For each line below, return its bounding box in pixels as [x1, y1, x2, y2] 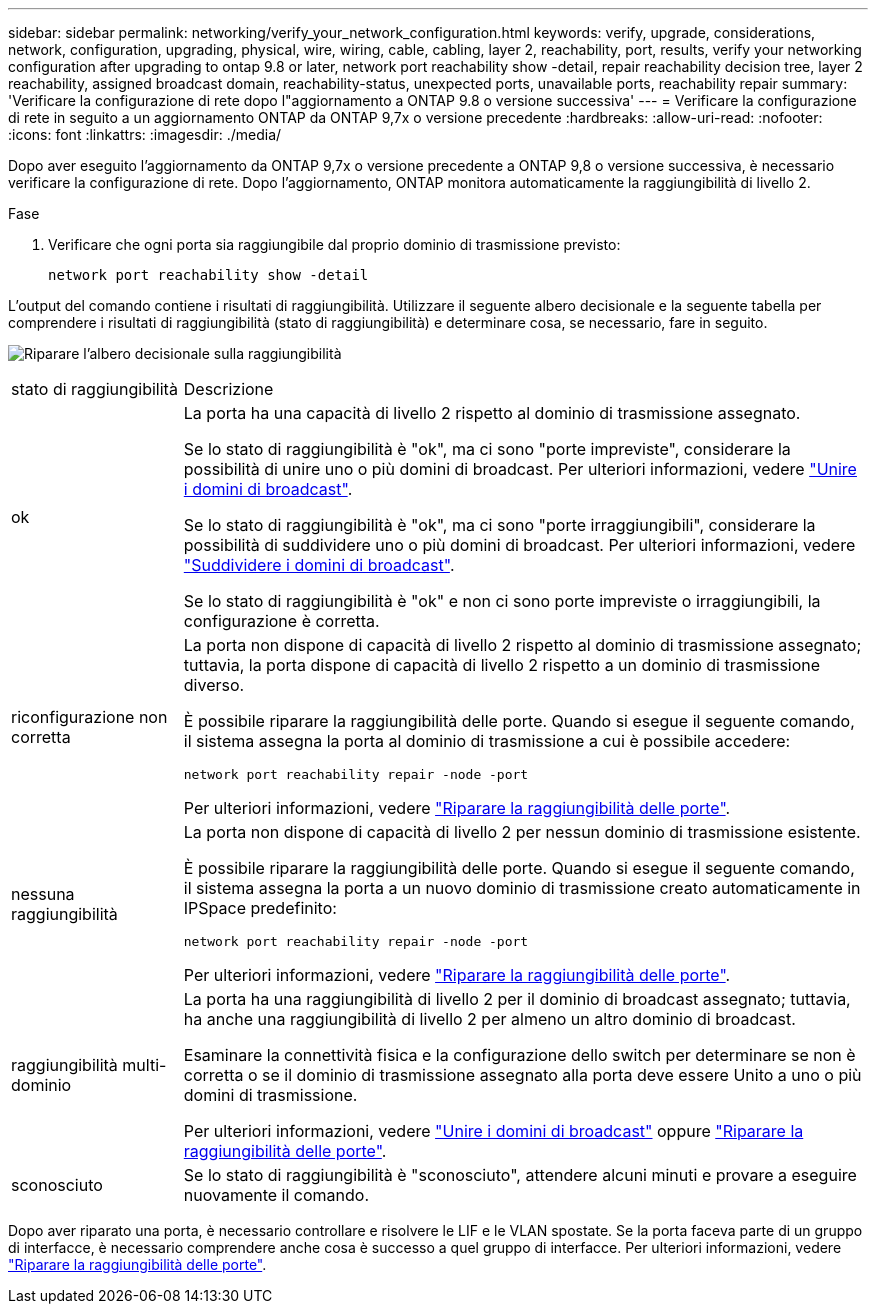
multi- [122, 1055, 167, 1075]
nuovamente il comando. [183, 1185, 370, 1205]
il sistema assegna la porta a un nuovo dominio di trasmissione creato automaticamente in [183, 878, 861, 898]
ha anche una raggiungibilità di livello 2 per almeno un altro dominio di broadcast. [183, 1009, 796, 1029]
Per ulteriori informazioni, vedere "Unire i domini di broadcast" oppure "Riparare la [183, 1121, 804, 1141]
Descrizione [183, 379, 274, 399]
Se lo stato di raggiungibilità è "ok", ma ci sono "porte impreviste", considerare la [183, 439, 791, 459]
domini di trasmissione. [183, 1085, 358, 1105]
